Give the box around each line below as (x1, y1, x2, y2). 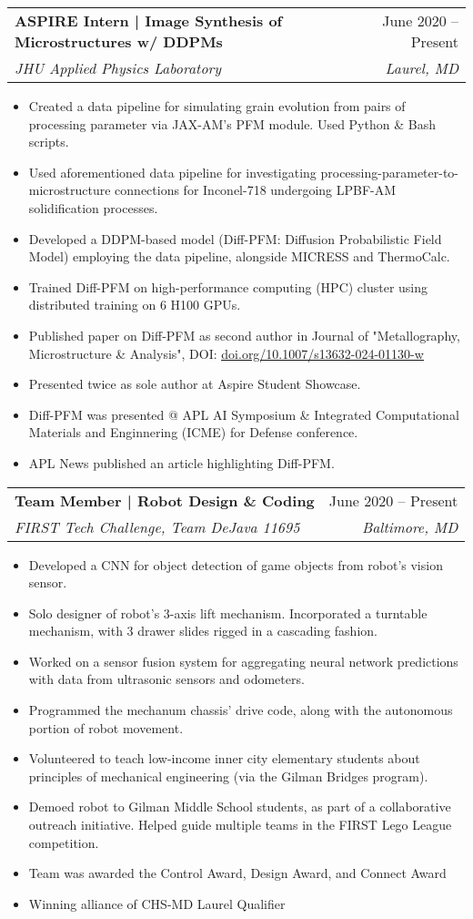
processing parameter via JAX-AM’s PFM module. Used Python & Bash (28, 114, 436, 133)
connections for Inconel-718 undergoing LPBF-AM (115, 180, 397, 199)
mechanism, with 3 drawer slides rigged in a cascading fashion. (28, 621, 377, 640)
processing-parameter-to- (320, 162, 459, 181)
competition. (28, 832, 99, 852)
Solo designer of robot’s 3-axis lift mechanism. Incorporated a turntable (28, 603, 428, 622)
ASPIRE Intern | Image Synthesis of (15, 10, 283, 31)
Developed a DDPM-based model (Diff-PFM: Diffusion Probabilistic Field (28, 229, 442, 248)
